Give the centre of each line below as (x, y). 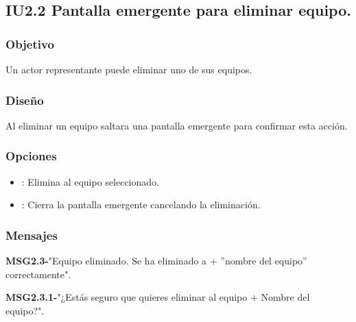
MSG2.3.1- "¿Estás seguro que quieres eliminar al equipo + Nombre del (158, 297)
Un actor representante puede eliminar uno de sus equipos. (129, 69)
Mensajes (32, 235)
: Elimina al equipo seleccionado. (90, 181)
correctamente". (38, 274)
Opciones (31, 156)
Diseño (25, 100)
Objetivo (30, 44)
